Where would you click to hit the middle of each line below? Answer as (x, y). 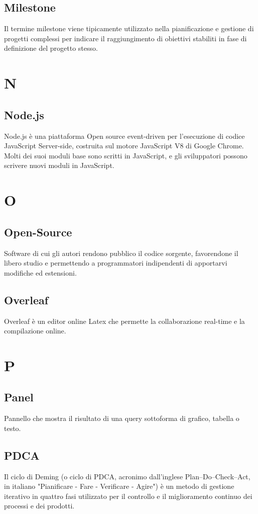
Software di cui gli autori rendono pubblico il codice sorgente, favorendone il (121, 253)
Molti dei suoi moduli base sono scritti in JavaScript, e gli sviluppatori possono (126, 155)
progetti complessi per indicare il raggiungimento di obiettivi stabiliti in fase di (125, 38)
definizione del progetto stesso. (51, 48)
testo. (13, 428)
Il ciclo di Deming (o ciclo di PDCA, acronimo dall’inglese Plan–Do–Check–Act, (127, 476)
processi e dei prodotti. (39, 506)
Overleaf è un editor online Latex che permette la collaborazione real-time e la (124, 321)
